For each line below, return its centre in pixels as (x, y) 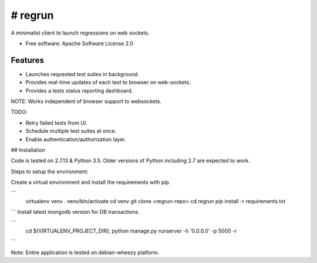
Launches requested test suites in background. (82, 74)
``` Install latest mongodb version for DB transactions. (75, 212)
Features (27, 60)
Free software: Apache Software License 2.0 (80, 43)
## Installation (28, 150)
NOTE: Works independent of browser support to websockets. (86, 101)
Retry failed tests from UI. (56, 122)
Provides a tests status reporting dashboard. (79, 90)
